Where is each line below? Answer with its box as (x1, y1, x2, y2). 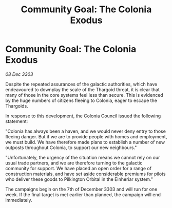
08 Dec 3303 (5, 71, 33, 77)
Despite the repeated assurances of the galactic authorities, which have (5, 81, 158, 87)
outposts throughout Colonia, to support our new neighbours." (5, 144, 137, 151)
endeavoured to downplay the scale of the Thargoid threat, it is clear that (5, 86, 160, 93)
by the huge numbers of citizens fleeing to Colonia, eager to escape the (5, 97, 158, 103)
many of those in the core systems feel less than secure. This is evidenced (5, 92, 163, 98)
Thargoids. (5, 102, 28, 109)
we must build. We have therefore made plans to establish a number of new (5, 139, 165, 145)
